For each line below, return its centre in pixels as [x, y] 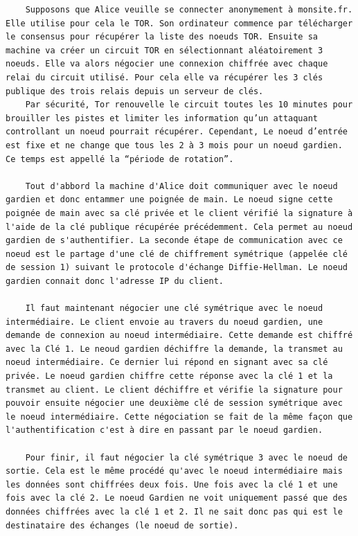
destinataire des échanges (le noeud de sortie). [122, 525]
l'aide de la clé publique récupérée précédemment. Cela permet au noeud [179, 227]
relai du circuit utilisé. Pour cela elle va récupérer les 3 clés [164, 77]
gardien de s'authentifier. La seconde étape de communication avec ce [174, 241]
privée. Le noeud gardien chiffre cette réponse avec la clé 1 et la [169, 376]
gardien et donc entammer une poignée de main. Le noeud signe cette [169, 200]
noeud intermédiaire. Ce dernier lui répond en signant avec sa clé [167, 363]
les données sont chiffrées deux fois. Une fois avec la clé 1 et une [172, 484]
